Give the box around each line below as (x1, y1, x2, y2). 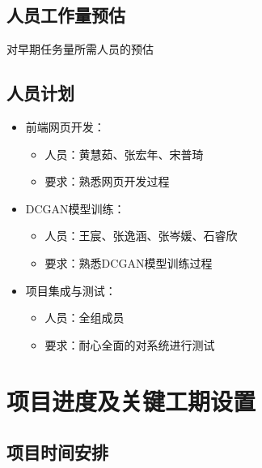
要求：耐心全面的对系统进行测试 (44, 336, 215, 353)
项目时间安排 (6, 440, 108, 465)
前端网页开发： (25, 118, 105, 135)
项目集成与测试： (25, 281, 116, 298)
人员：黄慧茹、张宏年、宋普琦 (44, 145, 204, 162)
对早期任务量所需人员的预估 (6, 41, 154, 58)
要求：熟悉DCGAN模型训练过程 (44, 254, 213, 271)
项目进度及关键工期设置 (6, 384, 256, 417)
